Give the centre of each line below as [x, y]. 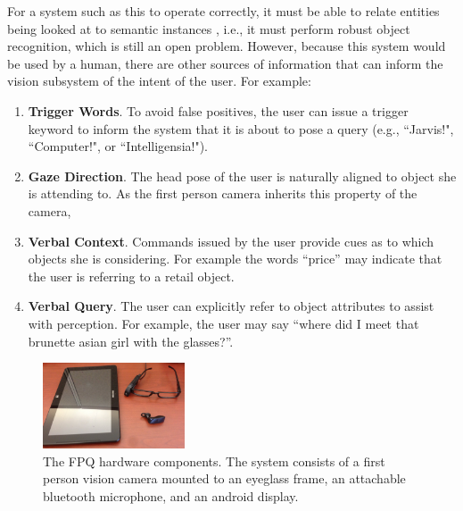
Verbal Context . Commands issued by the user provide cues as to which [231, 241]
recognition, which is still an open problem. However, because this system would [227, 46]
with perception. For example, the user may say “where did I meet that [223, 323]
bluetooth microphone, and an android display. [171, 495]
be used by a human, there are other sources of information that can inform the [225, 63]
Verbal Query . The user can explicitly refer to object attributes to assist [231, 306]
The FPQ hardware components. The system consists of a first [214, 461]
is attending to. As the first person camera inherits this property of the [223, 193]
